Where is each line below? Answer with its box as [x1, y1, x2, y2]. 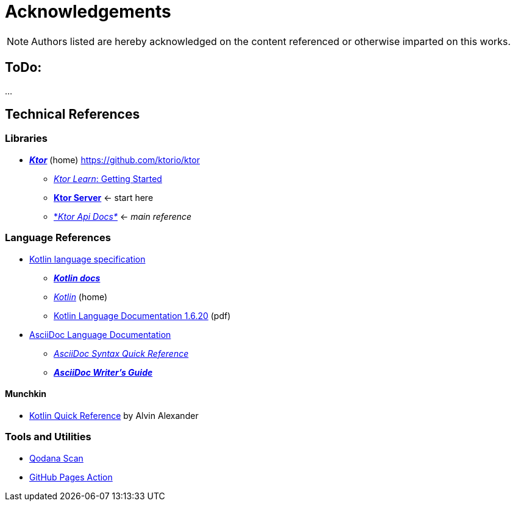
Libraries [5, 132, 48, 145]
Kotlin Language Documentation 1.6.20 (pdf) [54, 310, 231, 321]
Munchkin [5, 388, 47, 399]
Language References [5, 231, 111, 244]
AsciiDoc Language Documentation [29, 329, 171, 340]
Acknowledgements [5, 1, 171, 22]
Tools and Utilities [5, 430, 91, 443]
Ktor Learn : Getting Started [54, 173, 162, 184]
